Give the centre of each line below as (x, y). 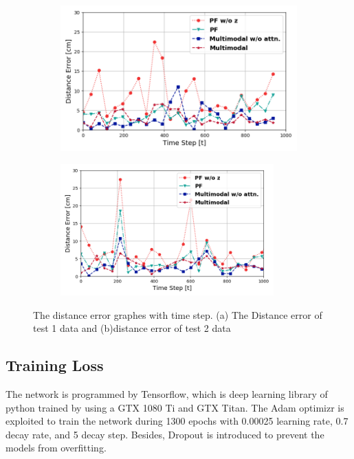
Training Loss (55, 365)
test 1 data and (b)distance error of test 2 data (132, 328)
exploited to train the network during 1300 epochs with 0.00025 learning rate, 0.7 (177, 421)
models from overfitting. (56, 448)
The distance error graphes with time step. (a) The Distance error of (178, 314)
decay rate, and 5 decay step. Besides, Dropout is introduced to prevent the (165, 434)
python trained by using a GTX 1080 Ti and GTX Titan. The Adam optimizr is (175, 407)
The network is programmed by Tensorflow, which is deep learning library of (167, 393)
